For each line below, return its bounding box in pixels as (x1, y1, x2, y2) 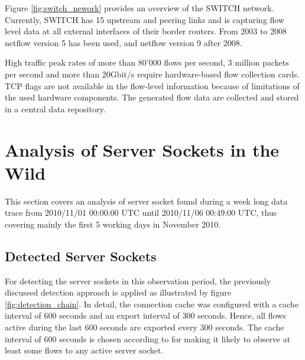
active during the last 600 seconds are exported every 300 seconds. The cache (5, 321, 284, 333)
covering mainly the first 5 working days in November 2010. (5, 218, 221, 230)
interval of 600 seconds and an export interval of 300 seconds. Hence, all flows (5, 309, 286, 322)
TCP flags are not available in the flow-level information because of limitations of (5, 79, 300, 92)
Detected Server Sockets (5, 247, 157, 265)
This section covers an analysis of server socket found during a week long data (5, 194, 288, 207)
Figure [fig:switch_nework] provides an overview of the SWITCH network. (5, 2, 274, 14)
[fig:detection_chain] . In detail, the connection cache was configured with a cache (5, 297, 299, 310)
